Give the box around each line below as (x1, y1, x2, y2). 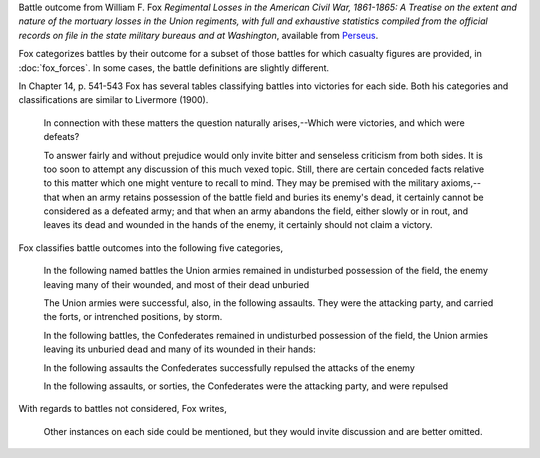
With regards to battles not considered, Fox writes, (18, 403, 227, 415)
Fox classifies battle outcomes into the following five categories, (18, 241, 284, 254)
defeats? (43, 131, 80, 143)
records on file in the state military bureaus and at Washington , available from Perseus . (18, 29, 379, 41)
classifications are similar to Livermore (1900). (18, 94, 209, 106)
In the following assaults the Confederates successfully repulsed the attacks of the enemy (43, 361, 415, 374)
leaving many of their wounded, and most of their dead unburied (43, 278, 310, 290)
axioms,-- (440, 177, 482, 189)
